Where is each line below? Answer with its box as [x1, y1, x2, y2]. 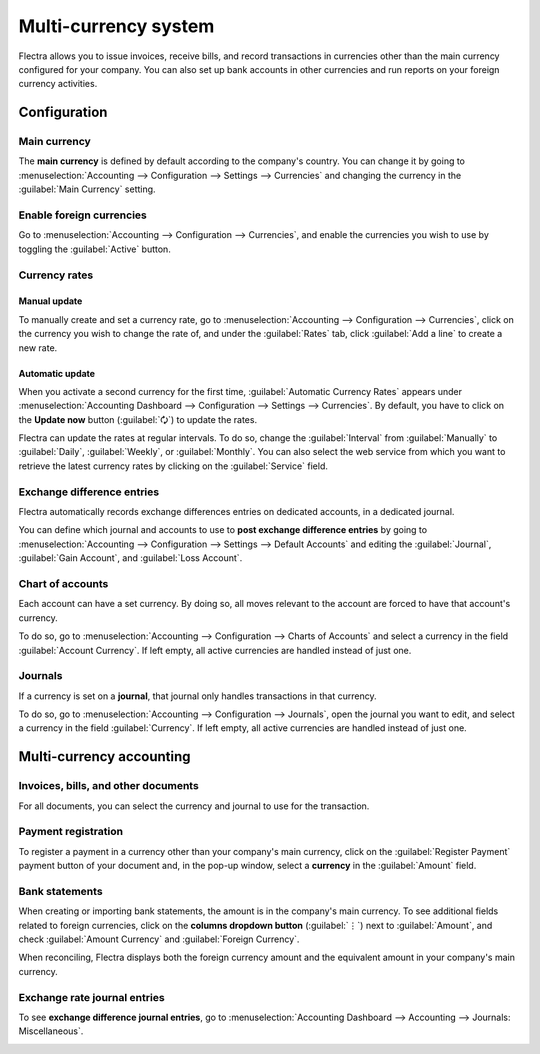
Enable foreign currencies [18, 208, 147, 222]
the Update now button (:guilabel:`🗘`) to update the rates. [18, 413, 258, 425]
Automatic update [18, 367, 95, 379]
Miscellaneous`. [18, 1025, 84, 1037]
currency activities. [18, 78, 98, 90]
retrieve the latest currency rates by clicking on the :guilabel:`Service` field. [18, 460, 329, 472]
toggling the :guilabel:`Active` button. [18, 243, 172, 255]
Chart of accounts [18, 576, 109, 590]
